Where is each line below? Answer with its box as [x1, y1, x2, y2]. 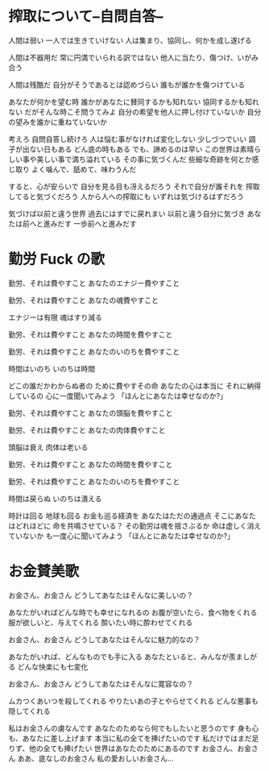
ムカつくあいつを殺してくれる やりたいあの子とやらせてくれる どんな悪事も [8, 696, 259, 706]
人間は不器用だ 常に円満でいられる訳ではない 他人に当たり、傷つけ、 [8, 52, 238, 62]
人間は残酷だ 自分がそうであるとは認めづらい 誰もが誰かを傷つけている [8, 80, 246, 89]
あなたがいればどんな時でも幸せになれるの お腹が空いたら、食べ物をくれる [8, 607, 258, 617]
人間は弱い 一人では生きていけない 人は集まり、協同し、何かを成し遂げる [8, 35, 252, 45]
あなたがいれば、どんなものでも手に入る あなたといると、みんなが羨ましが [8, 652, 258, 661]
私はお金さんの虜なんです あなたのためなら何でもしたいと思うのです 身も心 [8, 723, 259, 733]
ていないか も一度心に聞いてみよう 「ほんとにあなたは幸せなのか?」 [8, 531, 235, 541]
